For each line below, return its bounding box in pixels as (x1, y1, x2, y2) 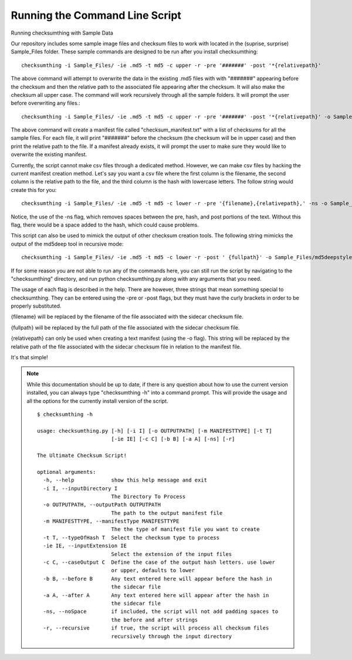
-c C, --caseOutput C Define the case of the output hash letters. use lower (43, 559, 276, 566)
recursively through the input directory (111, 633, 232, 639)
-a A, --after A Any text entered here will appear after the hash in (43, 592, 269, 598)
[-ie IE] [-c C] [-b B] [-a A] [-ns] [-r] (111, 436, 235, 443)
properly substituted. (11, 302, 62, 309)
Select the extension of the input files (111, 551, 232, 557)
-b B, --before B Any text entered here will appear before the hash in (43, 575, 272, 582)
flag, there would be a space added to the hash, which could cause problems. (11, 221, 199, 228)
